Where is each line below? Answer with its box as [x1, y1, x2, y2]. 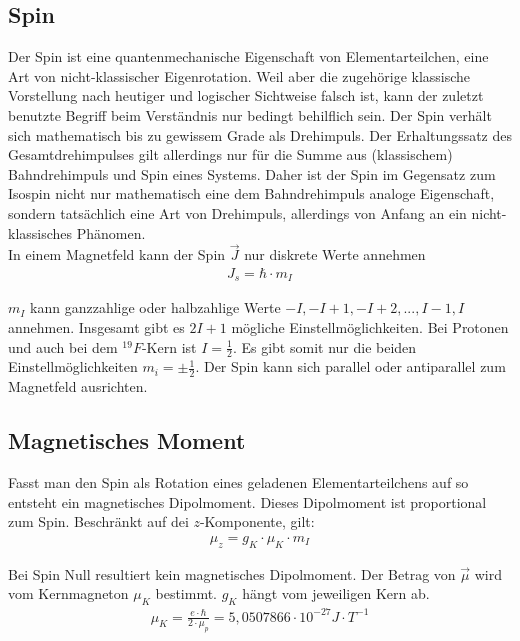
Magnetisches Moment [8, 425, 246, 456]
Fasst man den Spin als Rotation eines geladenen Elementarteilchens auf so [8, 472, 469, 493]
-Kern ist [141, 336, 197, 357]
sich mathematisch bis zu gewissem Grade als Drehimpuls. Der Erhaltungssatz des [8, 124, 512, 145]
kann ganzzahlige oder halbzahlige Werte [30, 297, 281, 318]
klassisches [8, 222, 73, 243]
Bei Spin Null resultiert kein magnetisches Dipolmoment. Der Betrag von [8, 563, 456, 584]
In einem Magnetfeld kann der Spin [8, 244, 226, 265]
